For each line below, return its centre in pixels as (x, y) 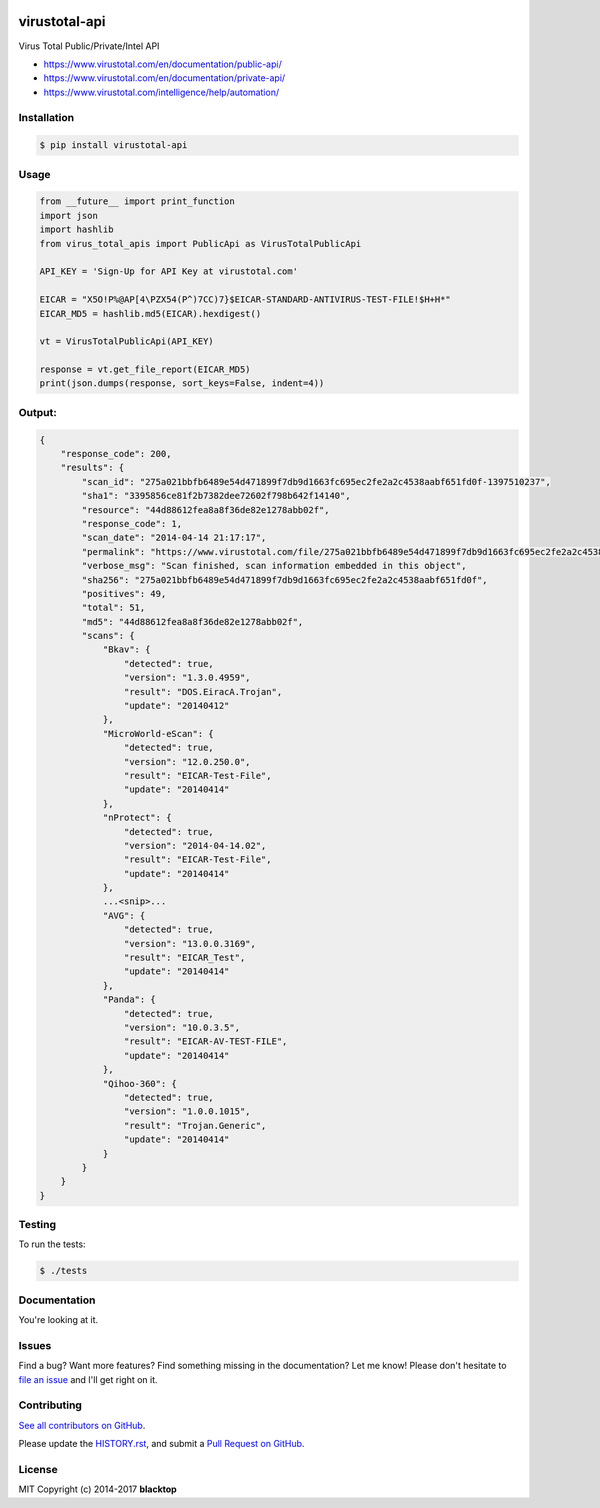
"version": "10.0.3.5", (181, 1027)
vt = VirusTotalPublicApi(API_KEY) (126, 341)
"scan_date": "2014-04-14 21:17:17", (174, 538)
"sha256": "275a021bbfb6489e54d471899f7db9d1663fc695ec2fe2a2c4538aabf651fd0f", (285, 579)
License (38, 1469)
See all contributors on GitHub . (82, 1425)
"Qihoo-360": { (139, 1083)
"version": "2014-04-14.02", (195, 845)
